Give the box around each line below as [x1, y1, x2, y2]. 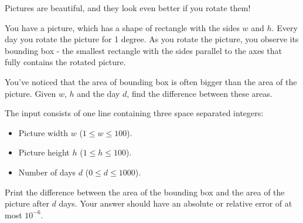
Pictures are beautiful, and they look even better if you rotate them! [5, 2, 251, 13]
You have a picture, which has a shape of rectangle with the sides [5, 21, 240, 33]
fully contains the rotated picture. [5, 56, 126, 68]
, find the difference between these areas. [127, 87, 273, 99]
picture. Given [5, 87, 56, 99]
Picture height [18, 146, 70, 158]
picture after [5, 197, 49, 210]
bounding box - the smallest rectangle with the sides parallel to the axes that [5, 44, 282, 56]
